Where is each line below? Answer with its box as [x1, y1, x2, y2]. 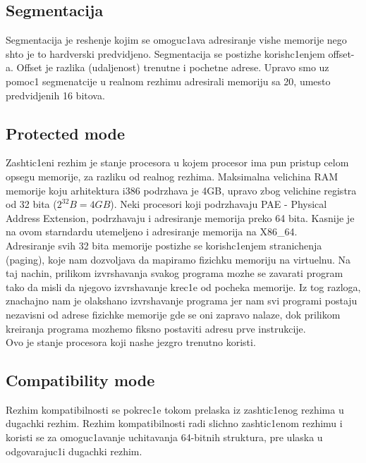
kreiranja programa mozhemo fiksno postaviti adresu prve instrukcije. [6, 321, 306, 335]
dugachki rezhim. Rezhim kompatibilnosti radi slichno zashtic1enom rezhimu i [6, 416, 343, 431]
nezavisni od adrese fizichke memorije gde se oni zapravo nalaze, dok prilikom [6, 307, 341, 321]
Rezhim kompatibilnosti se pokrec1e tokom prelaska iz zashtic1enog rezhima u [6, 402, 344, 416]
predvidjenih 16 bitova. [6, 87, 105, 102]
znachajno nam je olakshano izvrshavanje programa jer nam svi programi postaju [6, 293, 358, 308]
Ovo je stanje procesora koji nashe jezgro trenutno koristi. [6, 335, 256, 350]
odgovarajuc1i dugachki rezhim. [6, 443, 142, 458]
